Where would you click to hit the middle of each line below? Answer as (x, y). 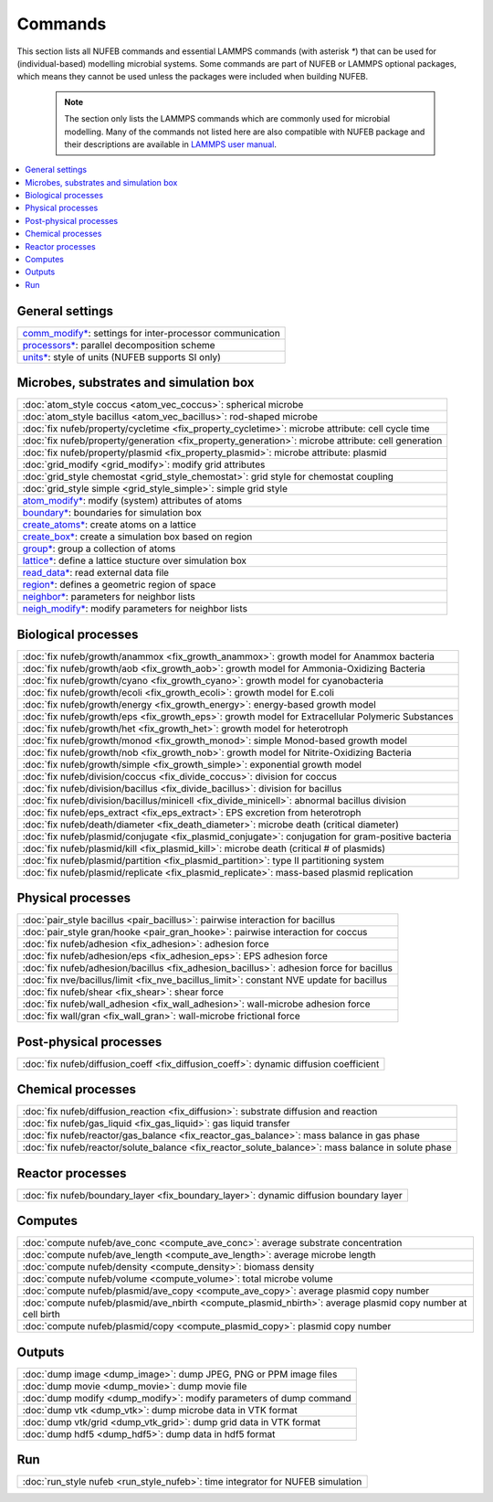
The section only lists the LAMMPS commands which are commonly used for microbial (227, 119)
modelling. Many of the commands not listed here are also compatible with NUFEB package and (245, 132)
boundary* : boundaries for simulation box (112, 513)
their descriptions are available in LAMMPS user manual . (171, 144)
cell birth (42, 1315)
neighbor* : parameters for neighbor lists (109, 597)
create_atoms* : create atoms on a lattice (109, 525)
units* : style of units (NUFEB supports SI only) (121, 357)
